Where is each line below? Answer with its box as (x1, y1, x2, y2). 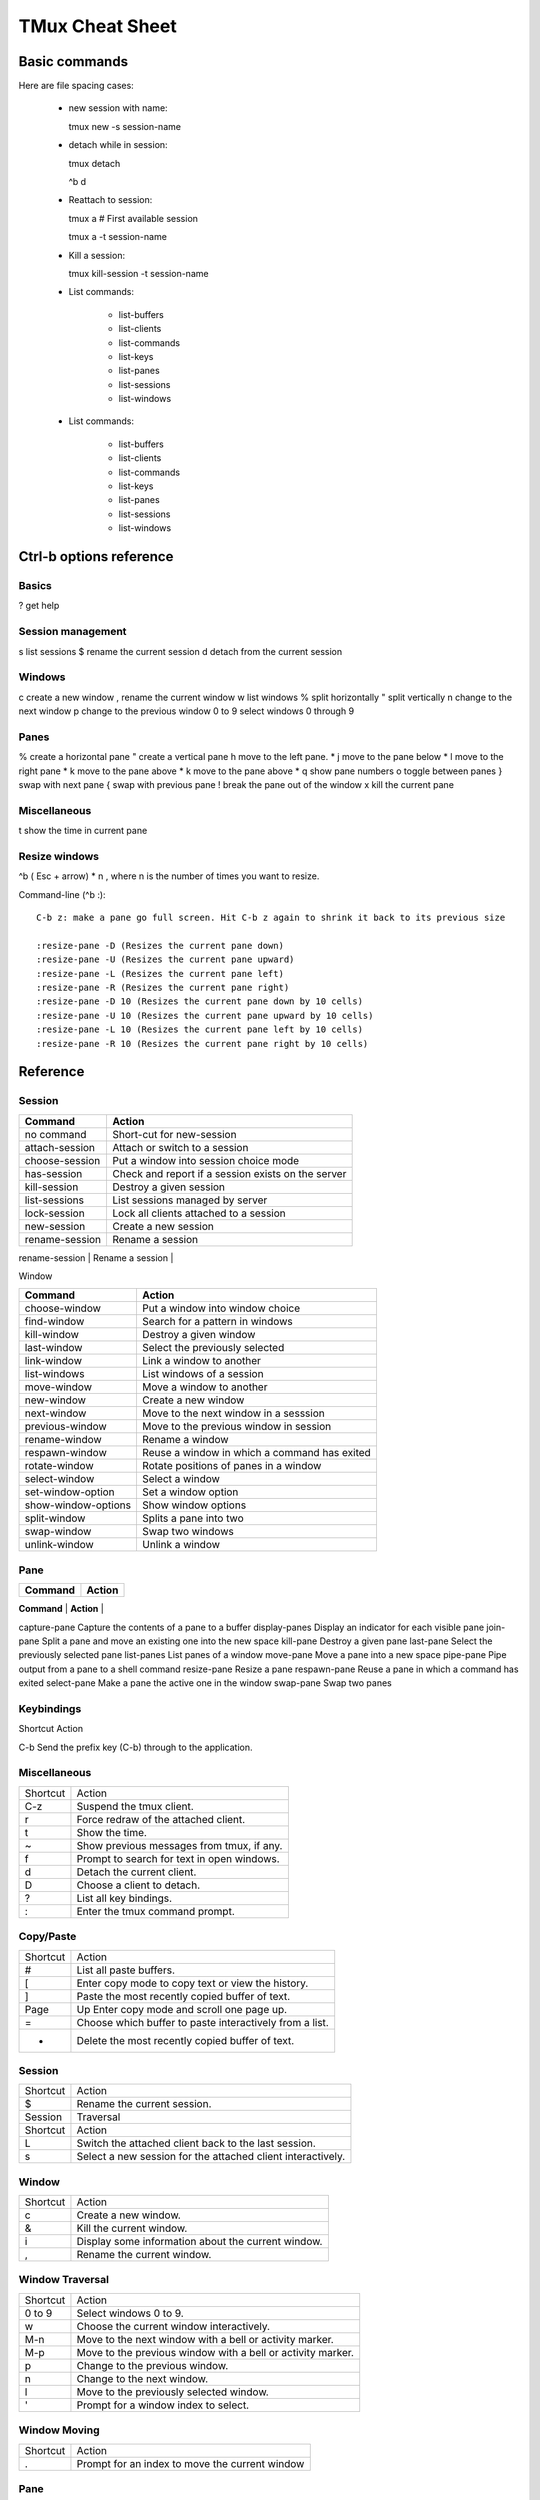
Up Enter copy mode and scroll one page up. (76, 2002, 288, 2016)
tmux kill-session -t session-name (68, 267, 209, 279)
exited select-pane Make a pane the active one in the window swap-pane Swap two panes (18, 1677, 392, 1689)
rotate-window (24, 1459, 94, 1473)
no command (24, 1127, 87, 1141)
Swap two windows (141, 1525, 234, 1539)
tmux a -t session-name (68, 231, 167, 243)
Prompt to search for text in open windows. (76, 1851, 280, 1865)
